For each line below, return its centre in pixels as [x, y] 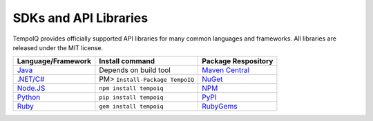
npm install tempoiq [131, 88]
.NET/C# [31, 79]
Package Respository [237, 61]
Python [29, 98]
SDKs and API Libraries [80, 18]
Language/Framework [54, 61]
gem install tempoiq [131, 106]
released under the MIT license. [58, 47]
